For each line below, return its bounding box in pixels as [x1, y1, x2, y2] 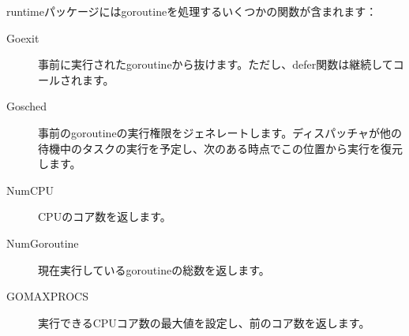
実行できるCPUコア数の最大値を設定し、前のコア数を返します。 [38, 314, 370, 330]
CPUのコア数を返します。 [38, 208, 171, 225]
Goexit [6, 29, 39, 46]
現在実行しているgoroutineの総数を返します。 [38, 261, 270, 278]
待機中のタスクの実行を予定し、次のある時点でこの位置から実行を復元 [38, 140, 403, 156]
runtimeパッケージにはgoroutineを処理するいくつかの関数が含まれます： [6, 3, 377, 19]
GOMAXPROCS [6, 288, 88, 304]
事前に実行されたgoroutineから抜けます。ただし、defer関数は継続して [38, 56, 393, 73]
